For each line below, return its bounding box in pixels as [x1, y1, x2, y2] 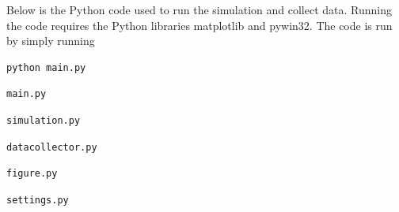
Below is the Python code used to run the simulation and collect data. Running [6, 2, 392, 17]
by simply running [6, 32, 95, 49]
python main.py [6, 61, 86, 73]
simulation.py [6, 114, 81, 126]
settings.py [6, 194, 69, 206]
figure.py [6, 168, 58, 180]
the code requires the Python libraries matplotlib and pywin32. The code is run [6, 17, 393, 33]
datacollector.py [6, 141, 97, 153]
